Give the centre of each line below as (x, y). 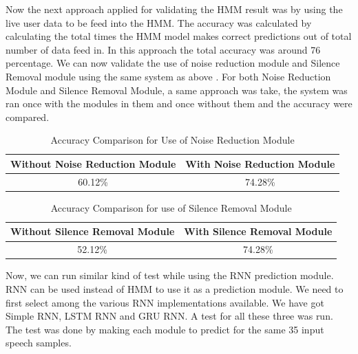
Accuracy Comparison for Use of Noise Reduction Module (172, 140)
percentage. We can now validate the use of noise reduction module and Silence (173, 63)
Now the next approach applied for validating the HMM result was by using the (174, 9)
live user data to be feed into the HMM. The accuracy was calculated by (159, 22)
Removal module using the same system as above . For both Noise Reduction (168, 76)
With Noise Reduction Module (260, 163)
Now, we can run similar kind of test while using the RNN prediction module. (170, 275)
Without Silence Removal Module (93, 231)
